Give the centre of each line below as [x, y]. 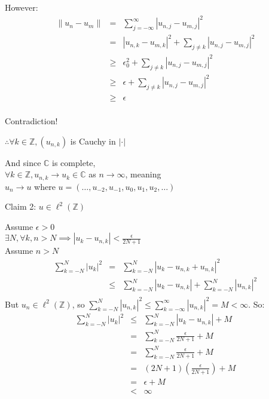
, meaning [143, 174]
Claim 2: [21, 206]
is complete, [74, 162]
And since [23, 162]
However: [22, 7]
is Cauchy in [93, 141]
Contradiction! [31, 120]
